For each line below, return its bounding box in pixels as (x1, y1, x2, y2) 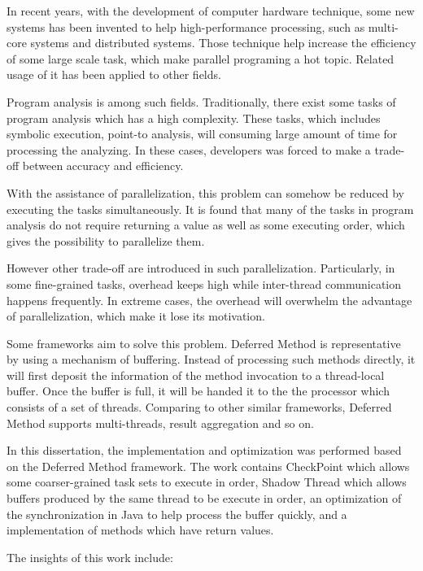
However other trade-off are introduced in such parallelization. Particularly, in (7, 259, 395, 277)
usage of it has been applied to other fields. (7, 66, 221, 83)
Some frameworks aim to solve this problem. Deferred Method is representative (7, 334, 401, 351)
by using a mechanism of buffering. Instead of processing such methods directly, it (7, 351, 416, 368)
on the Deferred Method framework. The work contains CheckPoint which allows (7, 457, 410, 474)
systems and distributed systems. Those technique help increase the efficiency (30, 34, 416, 51)
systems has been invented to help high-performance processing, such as (7, 18, 365, 35)
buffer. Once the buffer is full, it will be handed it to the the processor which (7, 382, 390, 399)
